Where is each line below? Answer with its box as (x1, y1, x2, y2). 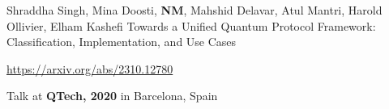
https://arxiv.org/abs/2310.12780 (6, 60, 173, 77)
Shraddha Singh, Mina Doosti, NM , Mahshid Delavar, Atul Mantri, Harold (6, 2, 383, 18)
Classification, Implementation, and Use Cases (6, 33, 237, 50)
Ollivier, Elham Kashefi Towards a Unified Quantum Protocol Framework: (6, 17, 376, 34)
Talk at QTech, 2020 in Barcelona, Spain (6, 87, 218, 104)
